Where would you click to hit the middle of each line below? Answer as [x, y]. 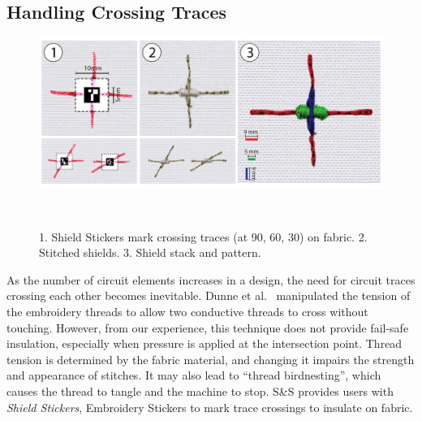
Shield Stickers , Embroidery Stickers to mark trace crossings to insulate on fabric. [210, 407]
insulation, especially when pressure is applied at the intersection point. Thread [205, 343]
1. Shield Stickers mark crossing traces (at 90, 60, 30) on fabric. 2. [203, 236]
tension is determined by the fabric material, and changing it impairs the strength [211, 359]
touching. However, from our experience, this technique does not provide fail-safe [208, 327]
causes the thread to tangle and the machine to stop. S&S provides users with [200, 391]
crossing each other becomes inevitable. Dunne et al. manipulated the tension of [209, 295]
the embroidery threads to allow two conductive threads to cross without [187, 311]
